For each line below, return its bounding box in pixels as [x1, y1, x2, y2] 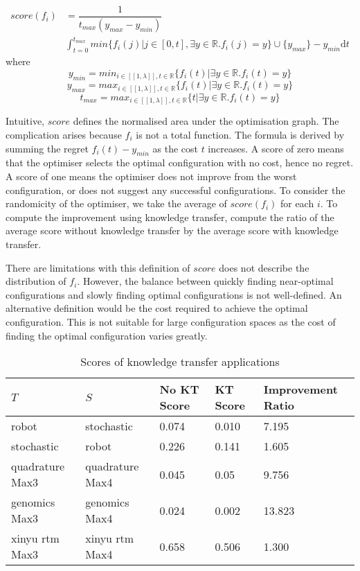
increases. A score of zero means [208, 141, 344, 155]
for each [280, 196, 314, 211]
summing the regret [6, 141, 89, 155]
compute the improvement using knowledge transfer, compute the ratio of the [6, 209, 334, 224]
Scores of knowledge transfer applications [80, 353, 280, 370]
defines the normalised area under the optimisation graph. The [73, 114, 339, 128]
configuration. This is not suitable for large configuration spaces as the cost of [6, 314, 336, 328]
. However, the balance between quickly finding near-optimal [77, 274, 334, 288]
